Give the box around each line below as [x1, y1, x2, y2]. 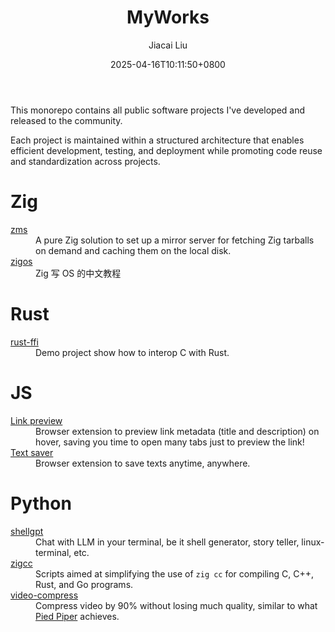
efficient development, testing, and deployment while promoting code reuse [10, 144, 323, 156]
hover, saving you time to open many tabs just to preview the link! [35, 436, 305, 448]
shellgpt [10, 525, 44, 537]
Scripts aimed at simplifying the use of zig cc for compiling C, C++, [35, 567, 315, 580]
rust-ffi [10, 336, 39, 348]
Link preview [10, 414, 63, 426]
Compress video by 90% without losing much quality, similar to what [35, 599, 318, 611]
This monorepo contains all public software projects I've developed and [10, 104, 306, 116]
